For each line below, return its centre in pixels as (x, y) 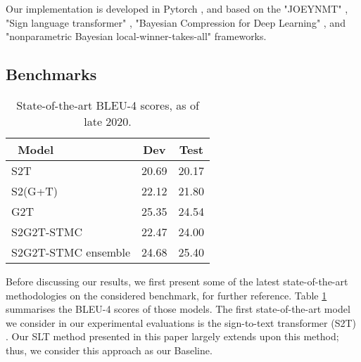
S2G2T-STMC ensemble (71, 252)
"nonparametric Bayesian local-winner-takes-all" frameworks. (136, 36)
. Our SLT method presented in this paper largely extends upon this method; (172, 336)
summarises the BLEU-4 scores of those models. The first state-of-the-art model (178, 309)
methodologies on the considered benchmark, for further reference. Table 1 (166, 295)
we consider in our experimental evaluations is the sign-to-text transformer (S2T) (181, 322)
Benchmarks (51, 74)
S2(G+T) (34, 190)
